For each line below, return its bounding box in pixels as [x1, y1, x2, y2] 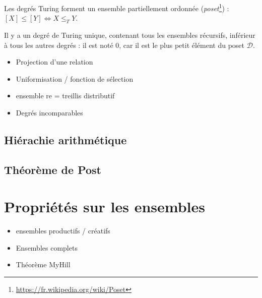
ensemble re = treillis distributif [16, 90, 115, 101]
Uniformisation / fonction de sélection [16, 73, 134, 84]
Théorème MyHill [16, 259, 71, 270]
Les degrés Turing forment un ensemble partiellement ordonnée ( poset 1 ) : [4, 2, 229, 13]
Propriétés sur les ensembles [4, 196, 206, 217]
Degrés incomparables [16, 107, 83, 118]
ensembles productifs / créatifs [16, 225, 110, 236]
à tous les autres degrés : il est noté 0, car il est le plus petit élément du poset [4, 39, 245, 50]
